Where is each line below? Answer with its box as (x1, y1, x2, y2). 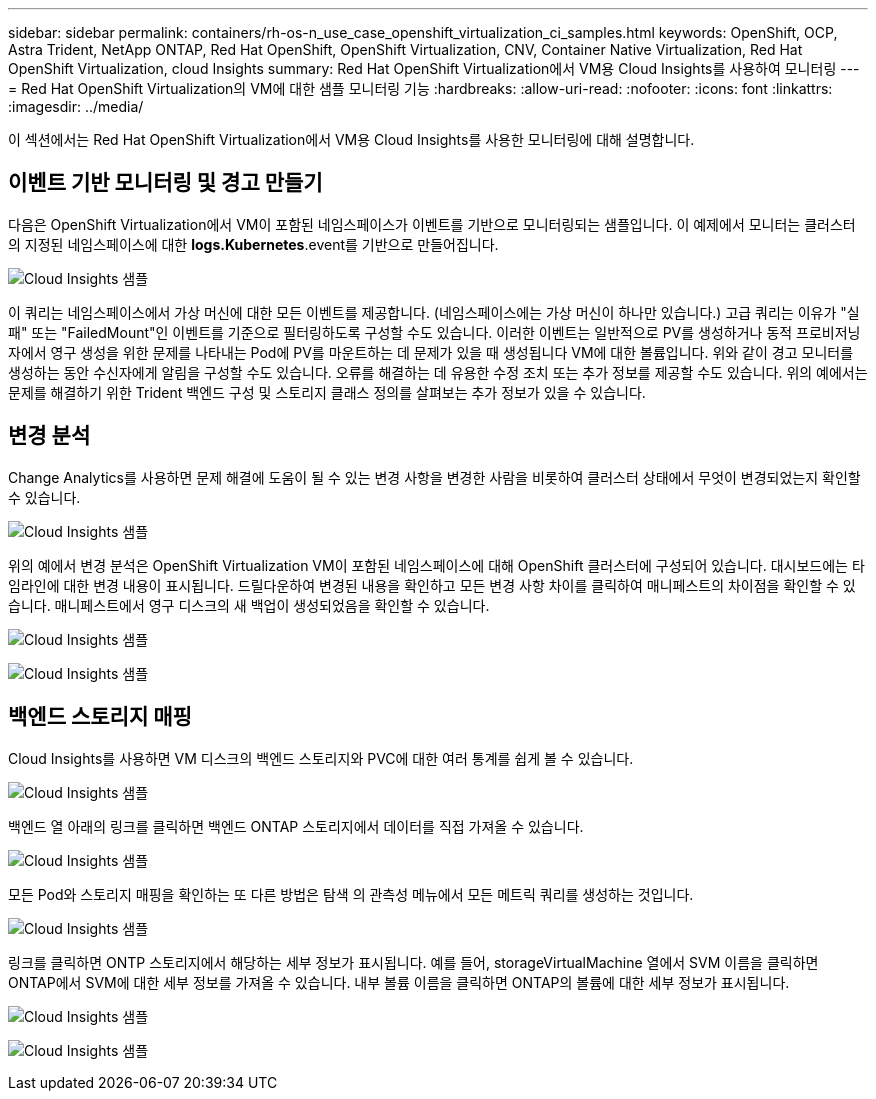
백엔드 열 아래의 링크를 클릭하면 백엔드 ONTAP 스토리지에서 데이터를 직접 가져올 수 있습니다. (8, 817, 584, 835)
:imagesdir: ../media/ (8, 98, 144, 115)
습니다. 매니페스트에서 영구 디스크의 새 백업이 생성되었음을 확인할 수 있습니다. (8, 596, 490, 614)
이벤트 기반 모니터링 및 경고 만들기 (8, 170, 323, 196)
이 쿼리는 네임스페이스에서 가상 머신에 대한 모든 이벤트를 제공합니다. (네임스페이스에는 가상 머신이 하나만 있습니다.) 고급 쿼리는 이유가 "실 (8, 303, 860, 321)
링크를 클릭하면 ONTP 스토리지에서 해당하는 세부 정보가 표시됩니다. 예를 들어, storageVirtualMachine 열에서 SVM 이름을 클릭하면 (8, 953, 819, 971)
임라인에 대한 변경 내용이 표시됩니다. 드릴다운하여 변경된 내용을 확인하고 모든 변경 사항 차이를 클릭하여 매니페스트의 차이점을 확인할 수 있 (8, 576, 856, 594)
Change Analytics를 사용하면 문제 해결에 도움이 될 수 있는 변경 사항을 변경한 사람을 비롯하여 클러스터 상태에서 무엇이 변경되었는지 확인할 (8, 468, 861, 486)
